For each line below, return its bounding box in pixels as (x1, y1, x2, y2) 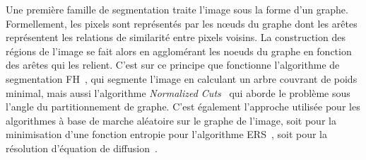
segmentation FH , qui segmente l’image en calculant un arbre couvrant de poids (6, 71, 358, 86)
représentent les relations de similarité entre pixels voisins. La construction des (6, 30, 346, 45)
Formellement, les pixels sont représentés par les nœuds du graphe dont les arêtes (6, 16, 358, 30)
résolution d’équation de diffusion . (6, 140, 158, 155)
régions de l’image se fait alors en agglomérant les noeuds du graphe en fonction (6, 43, 352, 58)
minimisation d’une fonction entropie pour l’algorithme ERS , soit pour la (6, 127, 328, 142)
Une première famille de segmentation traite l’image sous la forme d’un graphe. (6, 2, 348, 16)
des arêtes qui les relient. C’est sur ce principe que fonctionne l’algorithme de (6, 57, 340, 72)
